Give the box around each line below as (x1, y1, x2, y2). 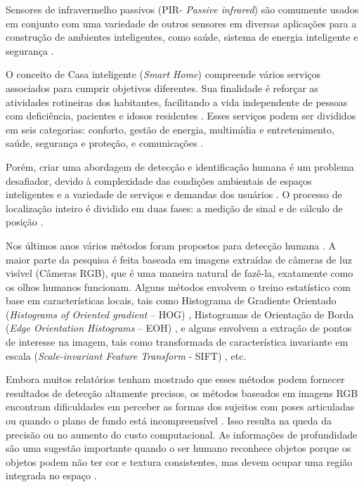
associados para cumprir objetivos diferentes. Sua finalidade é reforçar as (6, 80, 318, 95)
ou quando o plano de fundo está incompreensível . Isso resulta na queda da (6, 413, 332, 428)
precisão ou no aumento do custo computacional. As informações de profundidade (6, 427, 358, 441)
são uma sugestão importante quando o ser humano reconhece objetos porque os (6, 441, 351, 455)
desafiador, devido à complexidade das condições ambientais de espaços (6, 173, 312, 188)
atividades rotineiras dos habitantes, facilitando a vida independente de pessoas (6, 94, 348, 109)
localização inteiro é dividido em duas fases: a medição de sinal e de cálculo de (6, 200, 343, 215)
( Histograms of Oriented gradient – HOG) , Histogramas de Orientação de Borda (6, 306, 354, 321)
